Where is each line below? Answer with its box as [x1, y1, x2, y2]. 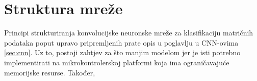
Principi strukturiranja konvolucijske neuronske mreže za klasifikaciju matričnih [4, 27, 253, 38]
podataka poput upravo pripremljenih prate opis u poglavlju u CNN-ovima [4, 37, 239, 48]
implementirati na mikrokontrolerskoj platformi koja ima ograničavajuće [4, 57, 229, 67]
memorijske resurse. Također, [4, 67, 95, 77]
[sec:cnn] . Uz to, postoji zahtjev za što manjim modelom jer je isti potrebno [4, 47, 241, 58]
